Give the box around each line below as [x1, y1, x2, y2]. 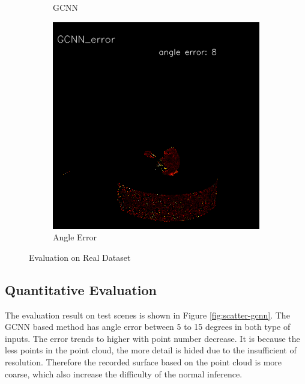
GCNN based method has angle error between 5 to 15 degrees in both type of [5, 320, 291, 333]
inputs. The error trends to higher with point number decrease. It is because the [5, 332, 300, 344]
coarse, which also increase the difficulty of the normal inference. [5, 367, 243, 380]
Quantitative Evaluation [5, 280, 157, 299]
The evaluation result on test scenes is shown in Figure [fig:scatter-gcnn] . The [5, 308, 290, 321]
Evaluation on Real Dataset [29, 251, 131, 263]
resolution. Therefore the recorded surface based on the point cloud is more [5, 355, 282, 368]
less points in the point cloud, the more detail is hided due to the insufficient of [5, 344, 297, 356]
